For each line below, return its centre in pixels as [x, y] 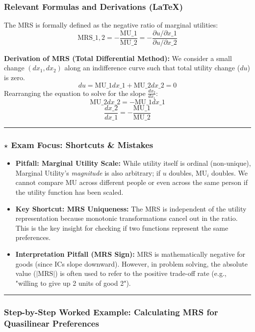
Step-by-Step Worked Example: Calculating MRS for [111, 312]
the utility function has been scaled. [69, 192]
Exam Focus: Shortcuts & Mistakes [82, 144]
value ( [26, 273]
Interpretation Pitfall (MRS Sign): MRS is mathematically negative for [130, 254]
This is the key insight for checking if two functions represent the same [122, 227]
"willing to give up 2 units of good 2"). [73, 283]
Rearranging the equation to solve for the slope [75, 93]
